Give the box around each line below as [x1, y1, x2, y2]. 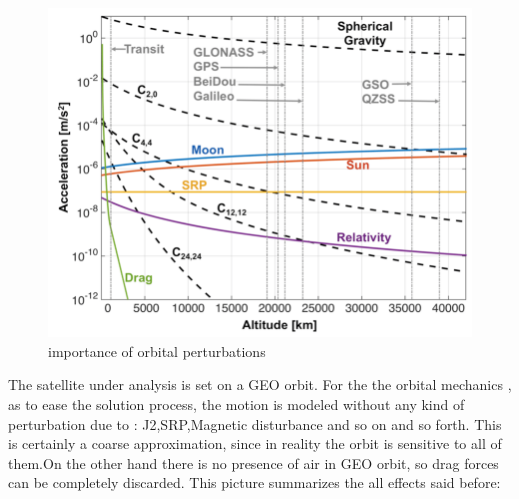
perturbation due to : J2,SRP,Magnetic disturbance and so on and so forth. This [8, 413, 502, 434]
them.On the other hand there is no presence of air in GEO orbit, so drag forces [8, 452, 499, 473]
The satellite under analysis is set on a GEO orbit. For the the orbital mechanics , [8, 374, 512, 395]
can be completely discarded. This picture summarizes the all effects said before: [8, 472, 501, 493]
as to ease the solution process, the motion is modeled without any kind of [8, 394, 465, 414]
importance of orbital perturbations [48, 340, 266, 361]
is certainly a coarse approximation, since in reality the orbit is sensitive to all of [8, 433, 502, 454]
